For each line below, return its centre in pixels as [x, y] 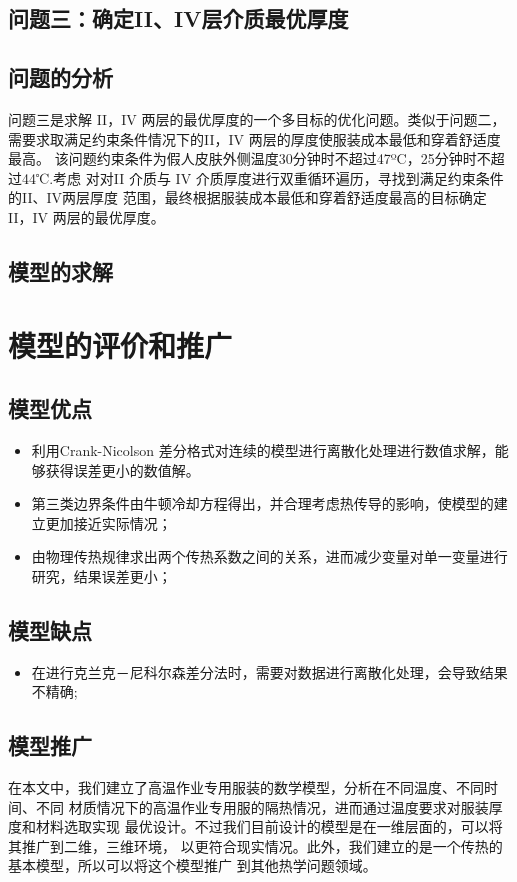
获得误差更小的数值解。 [122, 469]
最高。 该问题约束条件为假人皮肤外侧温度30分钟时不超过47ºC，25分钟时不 [249, 158]
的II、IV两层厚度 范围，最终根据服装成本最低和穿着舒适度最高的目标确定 [247, 197]
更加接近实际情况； [108, 522]
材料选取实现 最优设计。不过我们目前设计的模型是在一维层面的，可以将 [269, 826]
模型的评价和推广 [120, 344]
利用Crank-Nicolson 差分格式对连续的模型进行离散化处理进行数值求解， [263, 449]
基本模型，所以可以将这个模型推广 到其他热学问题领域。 [192, 865]
